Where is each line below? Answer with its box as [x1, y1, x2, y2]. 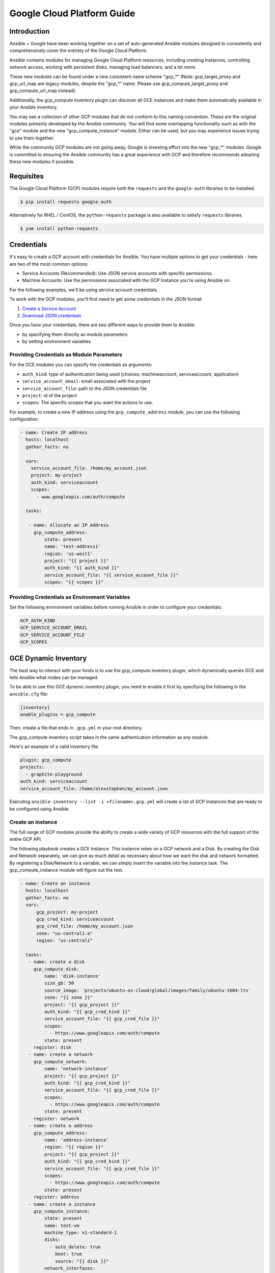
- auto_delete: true [49, 1244, 101, 1250]
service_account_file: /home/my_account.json [31, 465, 147, 471]
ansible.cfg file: [9, 690, 48, 697]
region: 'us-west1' [44, 550, 93, 557]
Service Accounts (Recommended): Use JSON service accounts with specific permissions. [22, 270, 213, 276]
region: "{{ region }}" [44, 1144, 104, 1150]
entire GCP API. [9, 836, 42, 842]
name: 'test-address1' [44, 544, 101, 549]
